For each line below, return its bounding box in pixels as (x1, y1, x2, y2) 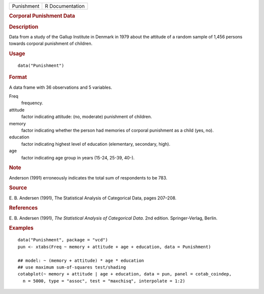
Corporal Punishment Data (9, 13, 75, 20)
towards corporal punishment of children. (9, 40, 93, 46)
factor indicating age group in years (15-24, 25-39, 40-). (21, 155, 135, 160)
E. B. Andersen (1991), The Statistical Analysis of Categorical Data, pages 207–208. (9, 195, 177, 201)
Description (9, 23, 39, 30)
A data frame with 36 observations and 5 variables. (9, 84, 112, 90)
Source (9, 184, 27, 191)
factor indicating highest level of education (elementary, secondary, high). (21, 141, 171, 147)
